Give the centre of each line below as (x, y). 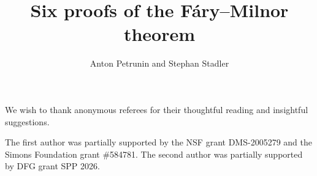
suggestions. (27, 121)
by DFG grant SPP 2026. (52, 166)
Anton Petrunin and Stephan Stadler (159, 63)
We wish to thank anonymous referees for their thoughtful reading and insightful (157, 109)
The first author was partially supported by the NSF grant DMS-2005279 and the (158, 142)
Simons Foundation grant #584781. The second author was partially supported (154, 154)
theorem (159, 34)
